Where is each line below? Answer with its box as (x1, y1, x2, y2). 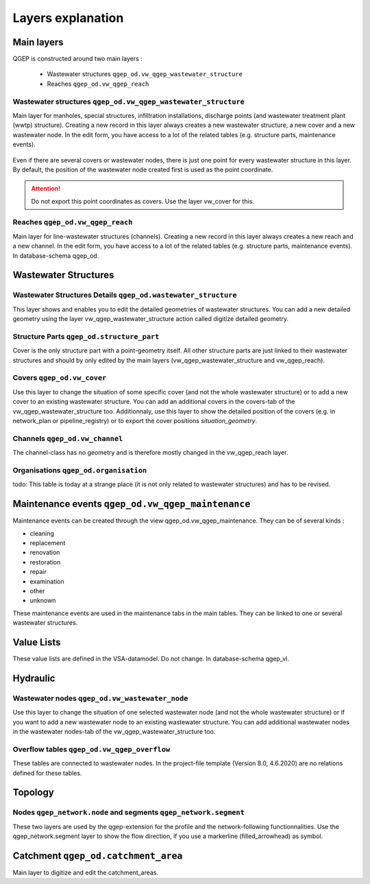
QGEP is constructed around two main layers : (12, 55, 143, 63)
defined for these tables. (12, 769, 82, 777)
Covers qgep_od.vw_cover (12, 373, 107, 383)
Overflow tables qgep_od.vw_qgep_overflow (12, 744, 171, 754)
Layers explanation (12, 10, 124, 25)
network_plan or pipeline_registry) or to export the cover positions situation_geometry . (12, 417, 258, 425)
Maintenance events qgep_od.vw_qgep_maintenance (12, 498, 251, 510)
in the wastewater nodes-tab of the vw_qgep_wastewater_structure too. (12, 727, 216, 735)
